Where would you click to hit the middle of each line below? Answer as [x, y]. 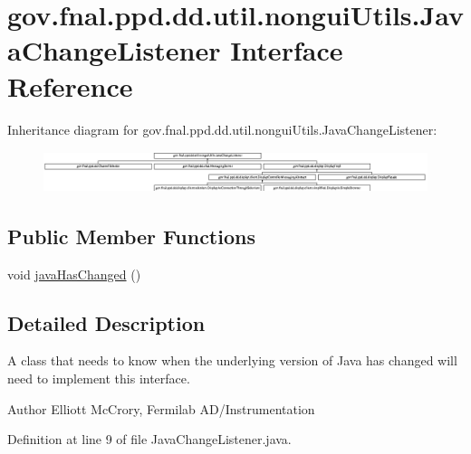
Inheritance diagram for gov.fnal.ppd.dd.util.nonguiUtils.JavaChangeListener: [222, 129]
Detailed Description [106, 322]
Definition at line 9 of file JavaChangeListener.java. [149, 439]
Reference [70, 85]
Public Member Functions [131, 236]
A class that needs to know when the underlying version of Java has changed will [232, 360]
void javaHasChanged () [74, 274]
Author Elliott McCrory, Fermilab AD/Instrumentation [161, 408]
